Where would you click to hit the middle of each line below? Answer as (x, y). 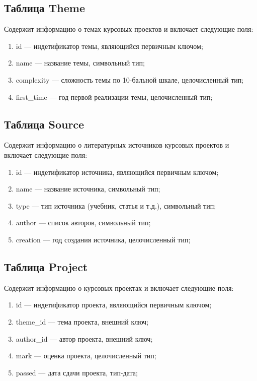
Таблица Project (46, 266)
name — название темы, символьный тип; (80, 63)
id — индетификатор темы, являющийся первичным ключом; (109, 46)
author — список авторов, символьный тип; (83, 223)
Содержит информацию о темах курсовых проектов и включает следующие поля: (129, 29)
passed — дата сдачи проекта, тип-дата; (77, 372)
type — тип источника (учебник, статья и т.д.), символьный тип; (116, 205)
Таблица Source (44, 124)
